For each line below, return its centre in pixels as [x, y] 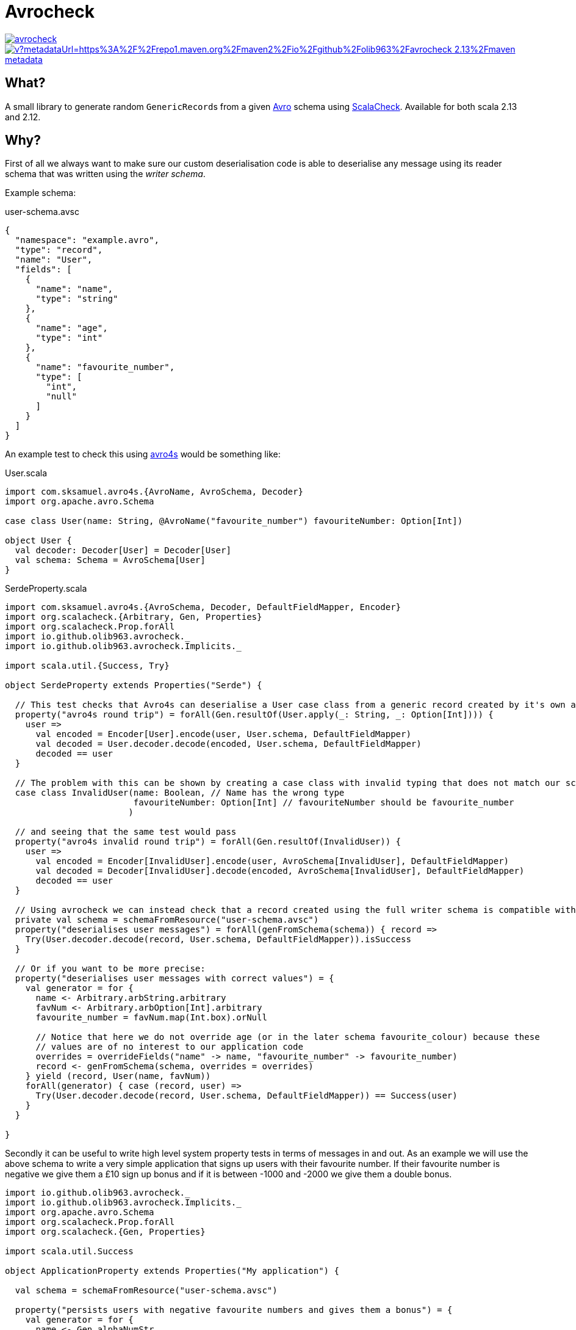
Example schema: [41, 193]
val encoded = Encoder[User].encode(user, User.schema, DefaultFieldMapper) [223, 734]
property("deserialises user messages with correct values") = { [175, 979]
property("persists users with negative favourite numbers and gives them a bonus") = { [234, 1310]
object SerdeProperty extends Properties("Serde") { [134, 685]
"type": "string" [77, 299]
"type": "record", [59, 250]
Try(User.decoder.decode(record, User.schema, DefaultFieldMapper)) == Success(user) [247, 1096]
